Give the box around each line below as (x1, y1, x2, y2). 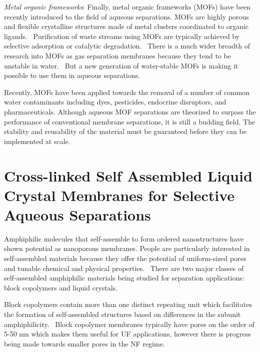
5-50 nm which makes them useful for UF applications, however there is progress (4, 328, 251, 339)
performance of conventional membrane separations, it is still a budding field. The (4, 116, 255, 126)
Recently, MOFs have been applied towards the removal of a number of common (4, 86, 250, 97)
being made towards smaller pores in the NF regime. (4, 338, 165, 348)
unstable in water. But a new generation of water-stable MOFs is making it (4, 60, 238, 70)
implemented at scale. (4, 135, 70, 146)
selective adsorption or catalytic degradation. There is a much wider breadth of (4, 40, 250, 51)
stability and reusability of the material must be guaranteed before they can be (4, 126, 246, 136)
